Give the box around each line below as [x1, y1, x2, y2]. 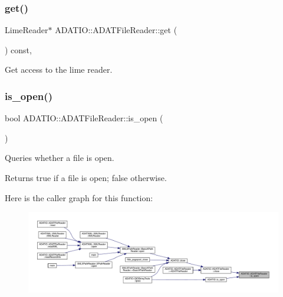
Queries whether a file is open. [5, 151, 114, 164]
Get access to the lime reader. [5, 63, 113, 76]
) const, [5, 43, 32, 56]
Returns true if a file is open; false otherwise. [5, 172, 167, 183]
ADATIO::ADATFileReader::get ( [55, 24, 177, 36]
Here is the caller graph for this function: [5, 191, 153, 204]
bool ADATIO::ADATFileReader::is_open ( [5, 112, 163, 124]
